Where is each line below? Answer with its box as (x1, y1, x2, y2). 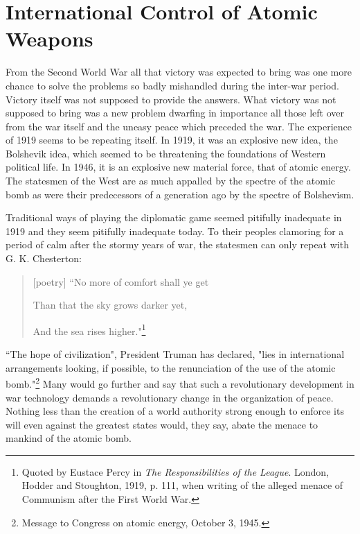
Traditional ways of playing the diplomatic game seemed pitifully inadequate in (6, 210, 342, 225)
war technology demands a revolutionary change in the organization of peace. (6, 390, 334, 404)
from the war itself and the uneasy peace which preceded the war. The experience (6, 119, 352, 133)
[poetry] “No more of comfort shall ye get (33, 274, 209, 288)
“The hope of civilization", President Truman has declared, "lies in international (6, 347, 345, 361)
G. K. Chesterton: (6, 251, 82, 266)
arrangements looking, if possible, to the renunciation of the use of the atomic (6, 360, 336, 374)
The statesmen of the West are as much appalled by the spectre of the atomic (6, 173, 335, 188)
